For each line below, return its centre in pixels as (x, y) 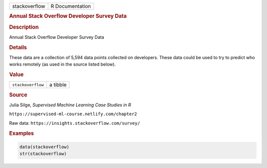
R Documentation (71, 6)
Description (24, 27)
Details (18, 47)
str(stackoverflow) (43, 154)
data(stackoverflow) (44, 147)
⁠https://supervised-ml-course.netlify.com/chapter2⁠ (73, 114)
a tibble (58, 85)
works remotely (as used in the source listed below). (63, 65)
